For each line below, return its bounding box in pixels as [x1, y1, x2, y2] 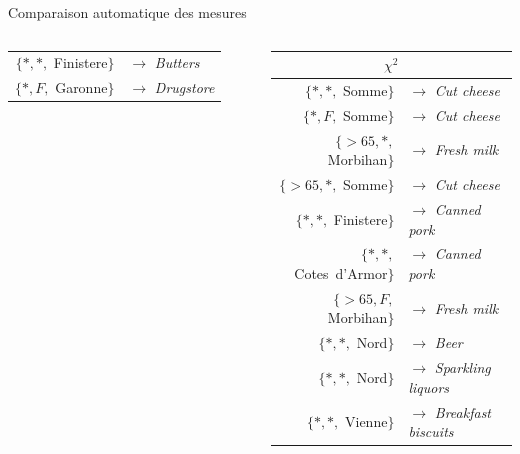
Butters [154, 52, 200, 73]
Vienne [345, 411, 388, 432]
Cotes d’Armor [294, 262, 388, 283]
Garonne [55, 77, 108, 98]
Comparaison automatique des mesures [8, 2, 247, 22]
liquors [408, 376, 450, 397]
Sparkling [434, 357, 491, 378]
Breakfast [434, 401, 492, 422]
